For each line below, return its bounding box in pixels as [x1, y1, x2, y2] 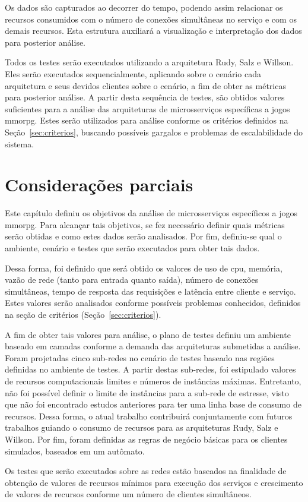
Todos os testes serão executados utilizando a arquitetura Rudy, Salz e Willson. [5, 56, 294, 68]
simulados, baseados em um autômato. [5, 444, 145, 457]
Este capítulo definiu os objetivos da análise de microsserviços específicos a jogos [5, 207, 297, 219]
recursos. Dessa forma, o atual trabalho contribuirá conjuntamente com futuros [5, 409, 293, 422]
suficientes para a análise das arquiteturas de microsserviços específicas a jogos [5, 102, 290, 115]
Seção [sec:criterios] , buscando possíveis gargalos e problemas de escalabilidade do [5, 125, 303, 138]
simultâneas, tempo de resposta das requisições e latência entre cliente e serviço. [5, 285, 296, 297]
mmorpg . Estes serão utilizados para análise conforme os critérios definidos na [5, 114, 288, 127]
